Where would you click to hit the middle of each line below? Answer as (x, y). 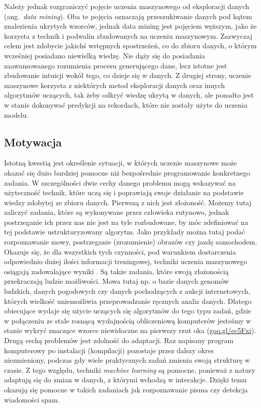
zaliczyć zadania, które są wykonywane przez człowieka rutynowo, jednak (117, 212)
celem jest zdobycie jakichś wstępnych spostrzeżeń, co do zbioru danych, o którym (130, 46)
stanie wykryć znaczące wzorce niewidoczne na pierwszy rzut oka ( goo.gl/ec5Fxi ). (130, 330)
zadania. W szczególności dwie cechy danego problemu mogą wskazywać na (120, 182)
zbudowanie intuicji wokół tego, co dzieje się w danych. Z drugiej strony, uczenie (128, 75)
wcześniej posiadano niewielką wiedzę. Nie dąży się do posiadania (105, 55)
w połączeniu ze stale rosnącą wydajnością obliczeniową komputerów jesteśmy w (128, 320)
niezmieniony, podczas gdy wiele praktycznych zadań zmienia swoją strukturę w (127, 360)
